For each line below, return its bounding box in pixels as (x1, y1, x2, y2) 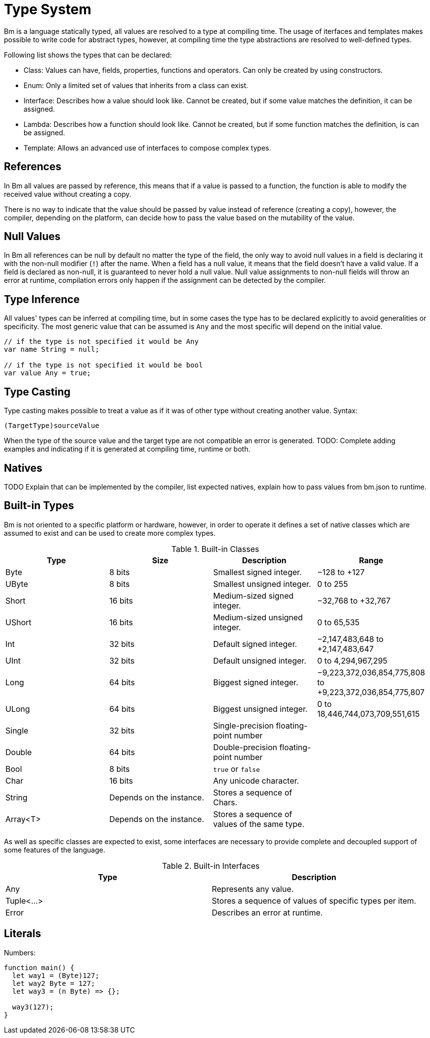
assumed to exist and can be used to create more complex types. (4, 528, 216, 537)
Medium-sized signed (213, 590, 294, 601)
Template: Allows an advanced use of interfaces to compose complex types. (24, 143, 271, 152)
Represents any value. (211, 884, 294, 894)
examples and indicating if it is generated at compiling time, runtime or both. (4, 445, 251, 454)
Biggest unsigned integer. (213, 703, 308, 714)
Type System (4, 1, 91, 18)
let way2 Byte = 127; (12, 979, 95, 987)
